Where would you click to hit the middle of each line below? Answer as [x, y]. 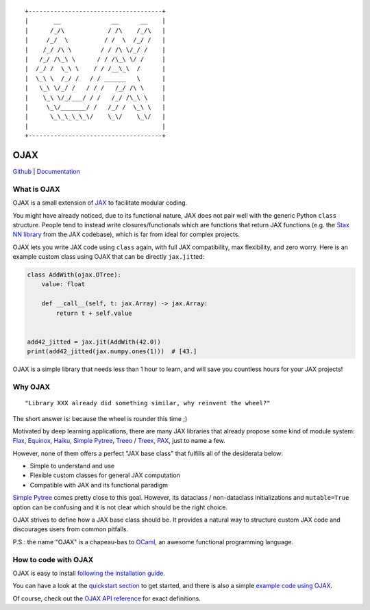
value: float [63, 284]
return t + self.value [94, 313]
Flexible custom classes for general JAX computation [105, 475]
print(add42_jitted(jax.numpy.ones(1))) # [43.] [112, 352]
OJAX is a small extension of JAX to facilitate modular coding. [100, 203]
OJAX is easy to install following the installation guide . [89, 573]
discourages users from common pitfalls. [71, 529]
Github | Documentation [46, 171]
